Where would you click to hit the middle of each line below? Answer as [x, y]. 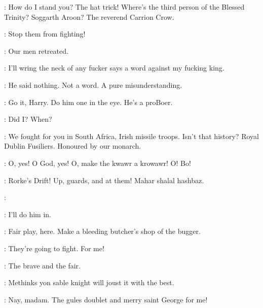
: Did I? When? [28, 119]
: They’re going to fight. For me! [54, 248]
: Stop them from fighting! [45, 34]
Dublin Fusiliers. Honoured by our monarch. [73, 146]
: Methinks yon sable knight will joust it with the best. [89, 282]
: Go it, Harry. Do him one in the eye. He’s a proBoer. [88, 102]
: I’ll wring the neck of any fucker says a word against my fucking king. [114, 68]
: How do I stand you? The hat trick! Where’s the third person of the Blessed [124, 7]
